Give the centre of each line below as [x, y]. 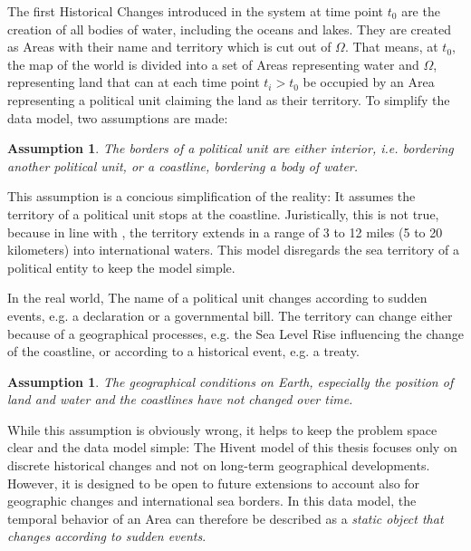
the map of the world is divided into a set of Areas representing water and [213, 64]
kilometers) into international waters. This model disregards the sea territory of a [233, 250]
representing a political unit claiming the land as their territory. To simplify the [229, 99]
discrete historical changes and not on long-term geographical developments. [219, 465]
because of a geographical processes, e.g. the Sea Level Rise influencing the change [236, 333]
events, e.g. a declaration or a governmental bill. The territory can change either [230, 315]
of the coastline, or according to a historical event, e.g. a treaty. [183, 351]
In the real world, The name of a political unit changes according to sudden [217, 298]
